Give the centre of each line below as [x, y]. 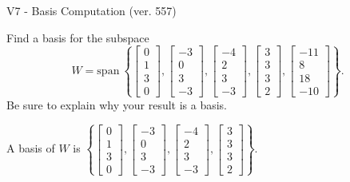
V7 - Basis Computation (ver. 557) [91, 10]
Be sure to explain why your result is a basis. [117, 104]
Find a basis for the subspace [78, 37]
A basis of [31, 148]
